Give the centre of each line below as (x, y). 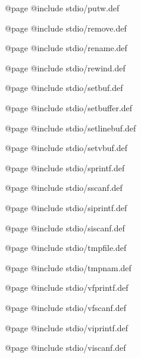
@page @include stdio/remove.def (66, 28)
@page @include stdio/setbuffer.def (69, 107)
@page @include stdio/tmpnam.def (68, 267)
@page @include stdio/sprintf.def (65, 167)
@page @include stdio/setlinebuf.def (70, 128)
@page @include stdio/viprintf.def (67, 327)
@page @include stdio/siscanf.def (65, 227)
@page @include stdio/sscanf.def (64, 188)
